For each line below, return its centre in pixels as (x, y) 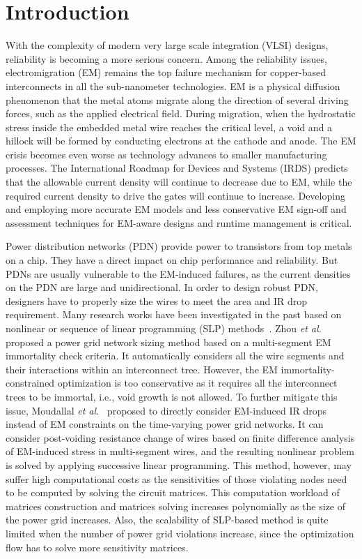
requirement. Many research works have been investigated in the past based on (174, 314)
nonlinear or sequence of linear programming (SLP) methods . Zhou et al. (164, 328)
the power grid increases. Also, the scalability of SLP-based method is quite (167, 520)
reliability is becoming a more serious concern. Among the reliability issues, (166, 58)
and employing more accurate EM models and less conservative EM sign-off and (176, 209)
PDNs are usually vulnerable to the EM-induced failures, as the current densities (178, 273)
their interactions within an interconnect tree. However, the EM (142, 369)
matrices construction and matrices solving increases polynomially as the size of (176, 506)
